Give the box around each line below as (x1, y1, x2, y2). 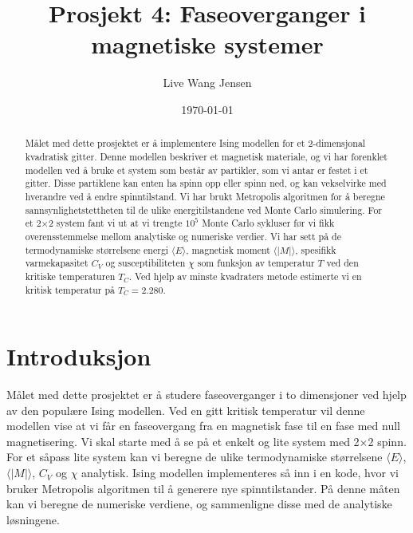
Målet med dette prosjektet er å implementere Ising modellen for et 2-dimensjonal (25, 136, 366, 150)
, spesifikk (295, 243, 336, 256)
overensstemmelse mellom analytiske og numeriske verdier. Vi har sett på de (25, 229, 341, 243)
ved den (326, 256, 359, 270)
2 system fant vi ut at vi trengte (48, 216, 183, 230)
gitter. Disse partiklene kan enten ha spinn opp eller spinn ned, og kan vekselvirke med (25, 176, 387, 190)
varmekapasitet (25, 256, 88, 270)
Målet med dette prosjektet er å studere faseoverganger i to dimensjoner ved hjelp (6, 386, 407, 403)
